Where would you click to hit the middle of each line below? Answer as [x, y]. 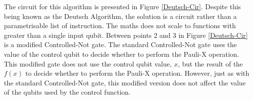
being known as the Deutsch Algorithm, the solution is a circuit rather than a [120, 16]
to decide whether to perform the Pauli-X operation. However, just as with [137, 73]
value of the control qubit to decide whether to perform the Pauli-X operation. [122, 54]
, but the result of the [211, 63]
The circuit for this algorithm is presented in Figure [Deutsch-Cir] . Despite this [123, 6]
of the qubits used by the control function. [67, 92]
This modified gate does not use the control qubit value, [88, 63]
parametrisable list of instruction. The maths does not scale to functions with [120, 25]
